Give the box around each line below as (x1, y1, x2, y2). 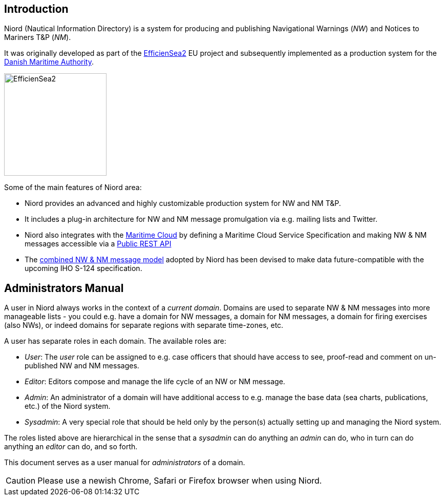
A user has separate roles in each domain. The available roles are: (4, 337, 226, 346)
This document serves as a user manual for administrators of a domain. (4, 458, 245, 467)
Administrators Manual (4, 281, 124, 295)
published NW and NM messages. (25, 361, 139, 370)
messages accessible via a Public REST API (25, 239, 172, 248)
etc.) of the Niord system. (25, 402, 111, 411)
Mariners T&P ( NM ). (4, 33, 71, 42)
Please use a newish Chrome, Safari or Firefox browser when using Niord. (37, 475, 322, 486)
